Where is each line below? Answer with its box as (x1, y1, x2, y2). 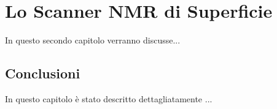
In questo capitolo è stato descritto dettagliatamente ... (5, 92, 213, 105)
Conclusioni (5, 64, 80, 83)
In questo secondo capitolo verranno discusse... (5, 34, 181, 47)
